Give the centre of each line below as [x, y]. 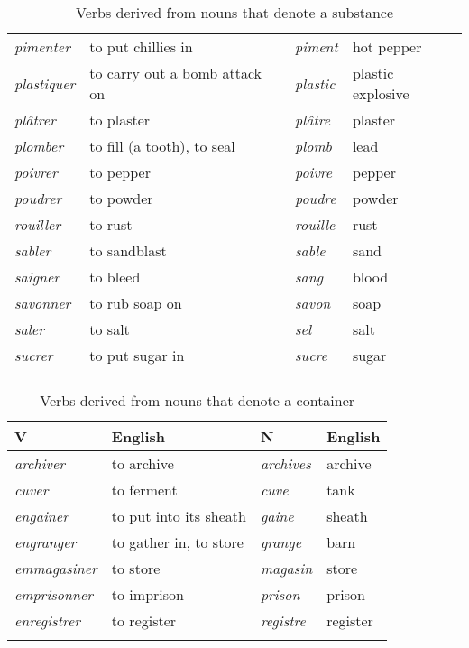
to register [144, 620]
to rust [111, 224]
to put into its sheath [179, 516]
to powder [121, 198]
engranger [46, 542]
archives [285, 463]
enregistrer [48, 620]
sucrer [34, 355]
